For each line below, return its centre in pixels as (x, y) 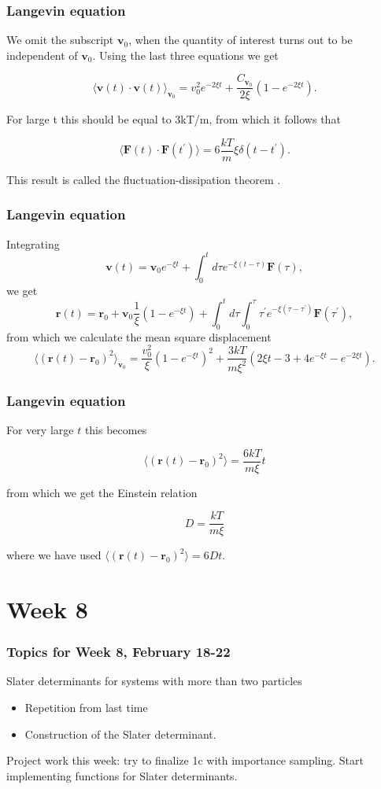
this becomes (116, 429)
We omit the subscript (60, 40)
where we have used (54, 555)
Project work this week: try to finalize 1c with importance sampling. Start (185, 760)
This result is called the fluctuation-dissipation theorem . (144, 179)
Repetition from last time (86, 708)
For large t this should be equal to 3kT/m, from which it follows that (174, 119)
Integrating (33, 243)
